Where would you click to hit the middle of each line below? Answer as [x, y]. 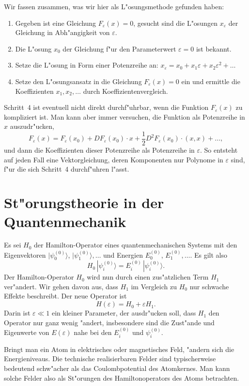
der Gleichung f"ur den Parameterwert [119, 48]
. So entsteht [219, 150]
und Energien [123, 254]
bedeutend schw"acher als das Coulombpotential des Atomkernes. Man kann [117, 368]
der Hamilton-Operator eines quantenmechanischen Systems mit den [135, 245]
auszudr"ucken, [32, 126]
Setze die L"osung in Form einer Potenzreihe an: [87, 65]
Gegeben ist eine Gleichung [56, 23]
